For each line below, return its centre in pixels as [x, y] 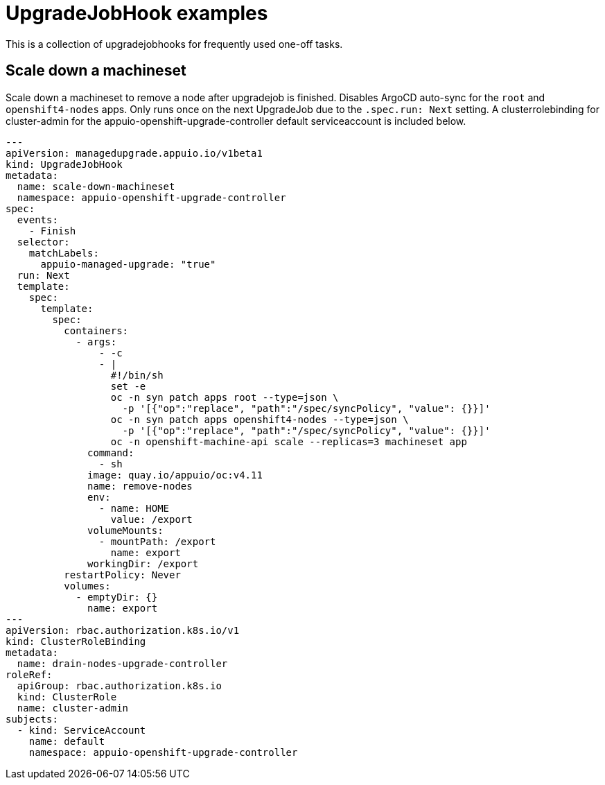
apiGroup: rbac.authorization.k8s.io [119, 685]
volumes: [87, 586]
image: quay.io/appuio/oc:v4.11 [175, 475]
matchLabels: [64, 253]
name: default [67, 741]
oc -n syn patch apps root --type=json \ [225, 397]
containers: [96, 330]
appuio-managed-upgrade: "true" [128, 264]
